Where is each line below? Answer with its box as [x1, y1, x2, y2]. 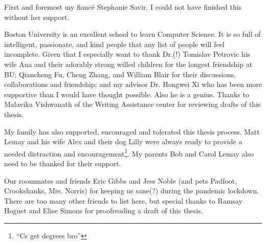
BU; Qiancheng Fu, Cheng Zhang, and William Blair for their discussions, [4, 69, 236, 79]
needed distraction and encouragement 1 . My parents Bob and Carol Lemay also [4, 146, 254, 159]
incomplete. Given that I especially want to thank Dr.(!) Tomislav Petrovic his [4, 49, 251, 59]
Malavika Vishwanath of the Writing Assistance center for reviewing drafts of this [4, 99, 261, 109]
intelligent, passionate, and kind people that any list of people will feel [4, 38, 225, 49]
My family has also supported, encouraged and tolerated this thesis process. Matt [4, 126, 260, 137]
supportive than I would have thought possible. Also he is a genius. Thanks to [4, 88, 249, 99]
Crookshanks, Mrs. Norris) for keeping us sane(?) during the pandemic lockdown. [4, 185, 259, 196]
